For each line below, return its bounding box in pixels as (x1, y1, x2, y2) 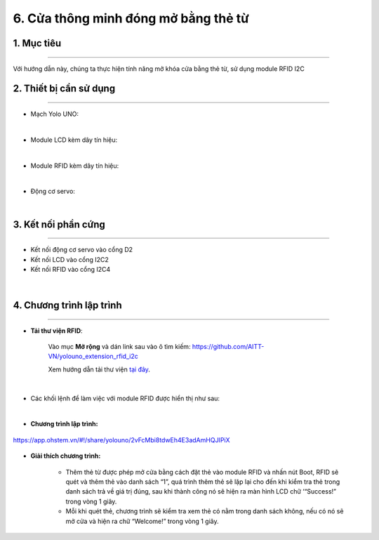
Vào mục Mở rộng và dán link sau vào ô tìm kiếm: (48, 343, 191, 351)
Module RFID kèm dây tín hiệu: (30, 162, 119, 170)
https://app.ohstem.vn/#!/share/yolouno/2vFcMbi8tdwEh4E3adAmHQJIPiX (13, 435, 231, 444)
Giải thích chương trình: (30, 452, 101, 460)
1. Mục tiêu (13, 37, 62, 49)
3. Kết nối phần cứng (13, 218, 105, 230)
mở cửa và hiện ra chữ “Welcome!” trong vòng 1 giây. (65, 517, 219, 525)
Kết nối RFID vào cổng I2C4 (30, 265, 111, 273)
